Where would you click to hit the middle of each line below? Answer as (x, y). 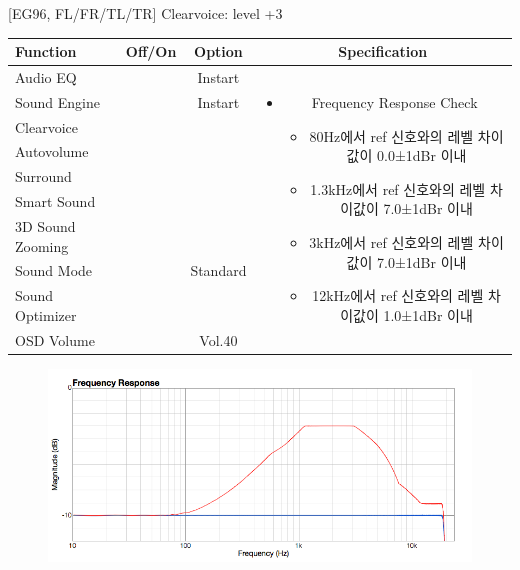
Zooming (42, 245)
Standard (218, 270)
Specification (383, 51)
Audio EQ (46, 76)
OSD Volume (55, 339)
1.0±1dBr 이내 (428, 314)
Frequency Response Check (394, 101)
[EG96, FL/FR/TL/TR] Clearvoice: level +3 (145, 13)
